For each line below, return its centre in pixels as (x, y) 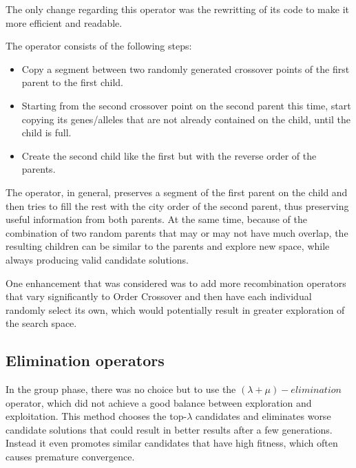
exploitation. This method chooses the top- (96, 416)
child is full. (46, 132)
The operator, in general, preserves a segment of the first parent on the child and (177, 192)
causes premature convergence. (70, 457)
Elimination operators (85, 360)
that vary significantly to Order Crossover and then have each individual (159, 296)
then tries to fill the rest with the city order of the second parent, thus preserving (177, 205)
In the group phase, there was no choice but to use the (121, 389)
